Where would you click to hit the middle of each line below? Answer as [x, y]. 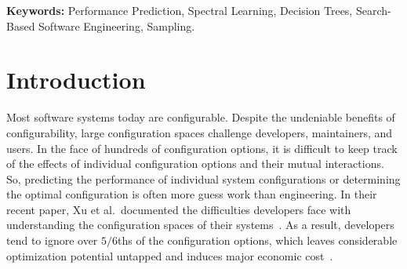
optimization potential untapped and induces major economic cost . [170, 255]
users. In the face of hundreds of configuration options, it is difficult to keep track [202, 148]
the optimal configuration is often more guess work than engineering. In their [192, 194]
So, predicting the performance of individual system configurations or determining [203, 178]
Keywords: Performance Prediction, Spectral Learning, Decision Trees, [180, 10]
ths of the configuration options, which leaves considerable [258, 240]
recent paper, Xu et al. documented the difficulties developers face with [179, 209]
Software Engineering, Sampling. [117, 25]
